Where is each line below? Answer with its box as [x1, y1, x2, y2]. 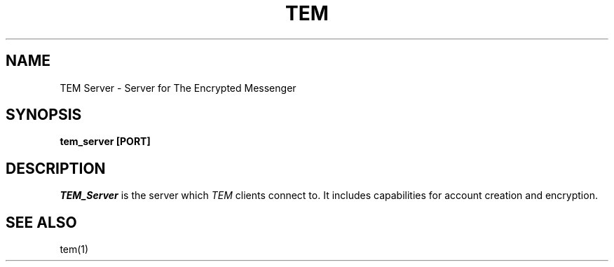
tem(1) [60, 243, 89, 256]
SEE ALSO [6, 213, 77, 231]
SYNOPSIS [6, 106, 82, 124]
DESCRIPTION [6, 159, 106, 177]
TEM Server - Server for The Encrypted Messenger [60, 81, 296, 94]
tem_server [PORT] [60, 135, 151, 148]
